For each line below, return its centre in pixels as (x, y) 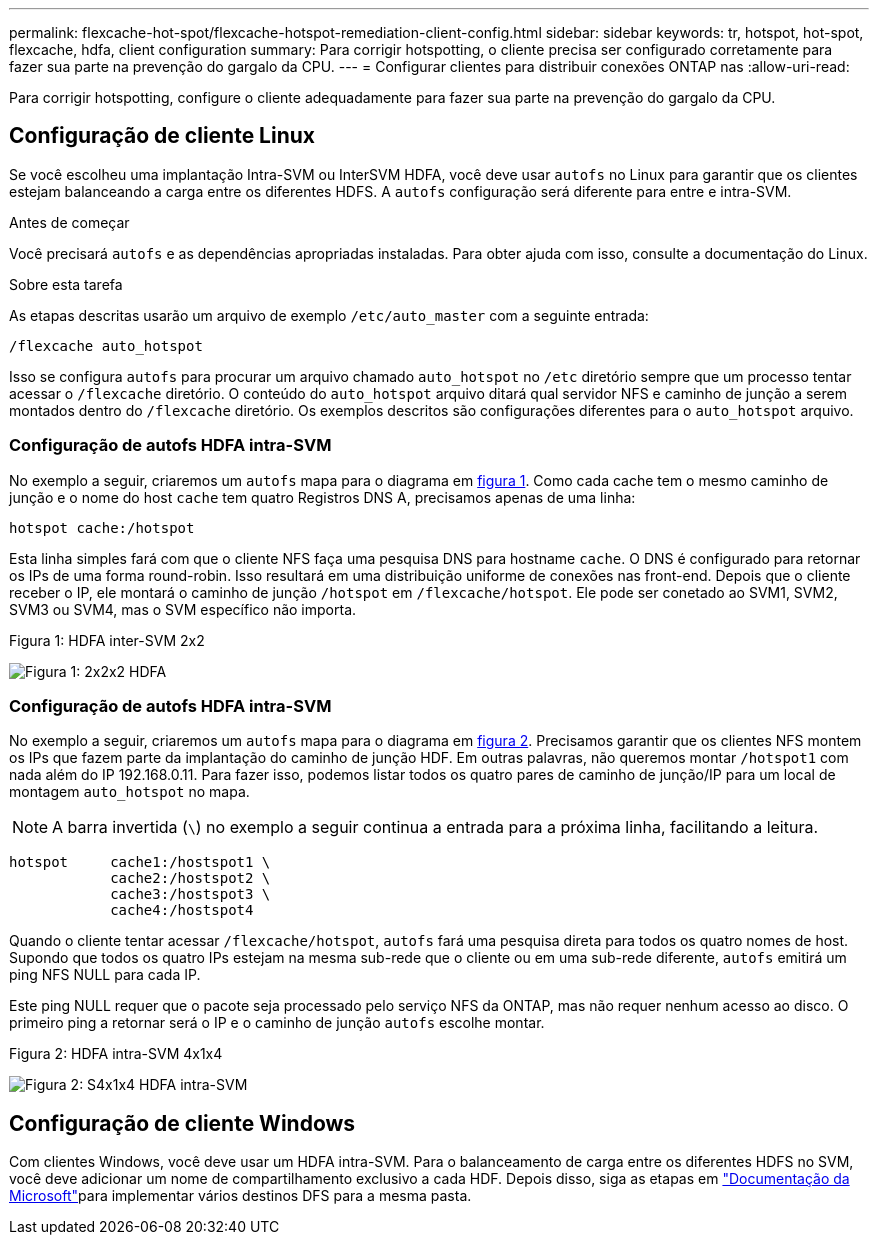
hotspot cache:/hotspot (102, 527)
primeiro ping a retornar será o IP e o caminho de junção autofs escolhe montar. (277, 1023)
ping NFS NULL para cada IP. (105, 975)
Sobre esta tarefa (66, 284)
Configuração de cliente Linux (162, 136)
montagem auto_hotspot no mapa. (129, 792)
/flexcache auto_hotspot (106, 345)
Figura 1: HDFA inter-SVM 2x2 (107, 640)
